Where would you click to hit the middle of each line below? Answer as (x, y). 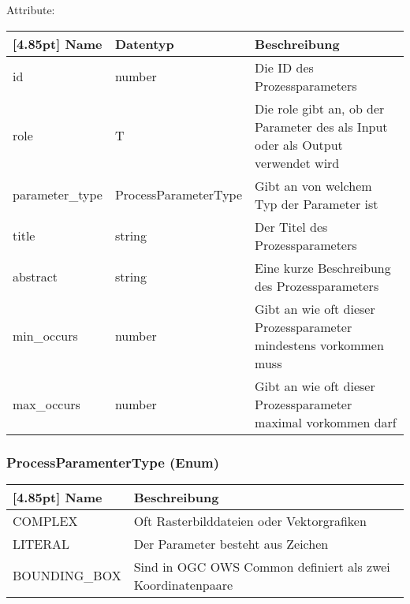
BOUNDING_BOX (67, 576)
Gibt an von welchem (313, 185)
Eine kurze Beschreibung (323, 267)
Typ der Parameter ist (317, 203)
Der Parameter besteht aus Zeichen (231, 543)
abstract (35, 277)
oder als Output (299, 144)
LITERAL (41, 543)
